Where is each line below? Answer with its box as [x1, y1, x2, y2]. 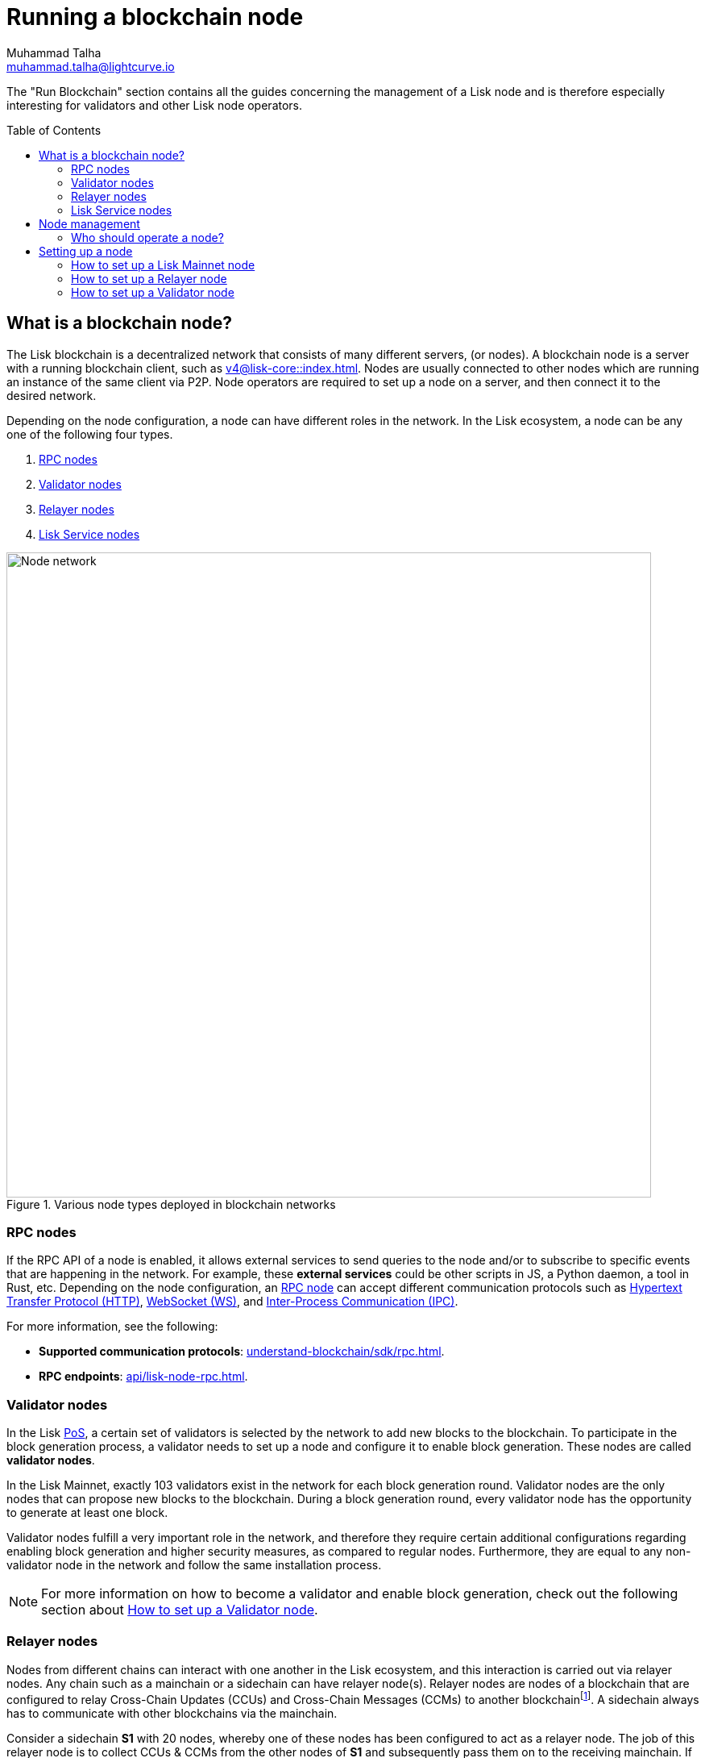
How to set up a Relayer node [71, 271, 227, 285]
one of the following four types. [6, 427, 173, 441]
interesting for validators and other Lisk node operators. [6, 98, 303, 112]
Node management [39, 216, 140, 231]
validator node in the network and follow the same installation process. [6, 1558, 382, 1573]
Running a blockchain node [6, 3, 304, 31]
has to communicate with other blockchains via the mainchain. [6, 1706, 338, 1720]
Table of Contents [6, 123, 102, 137]
